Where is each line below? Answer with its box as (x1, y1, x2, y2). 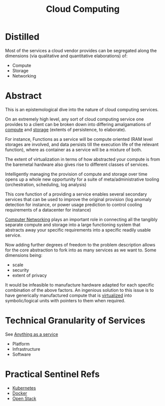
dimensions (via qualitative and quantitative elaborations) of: (5, 53, 128, 59)
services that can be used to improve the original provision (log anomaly (5, 196, 152, 202)
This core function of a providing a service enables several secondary (5, 191, 147, 197)
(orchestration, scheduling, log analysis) (5, 181, 87, 187)
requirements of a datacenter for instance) (5, 206, 91, 213)
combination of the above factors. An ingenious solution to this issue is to (5, 287, 154, 293)
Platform (12, 341, 30, 347)
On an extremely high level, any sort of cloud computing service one (5, 116, 144, 122)
